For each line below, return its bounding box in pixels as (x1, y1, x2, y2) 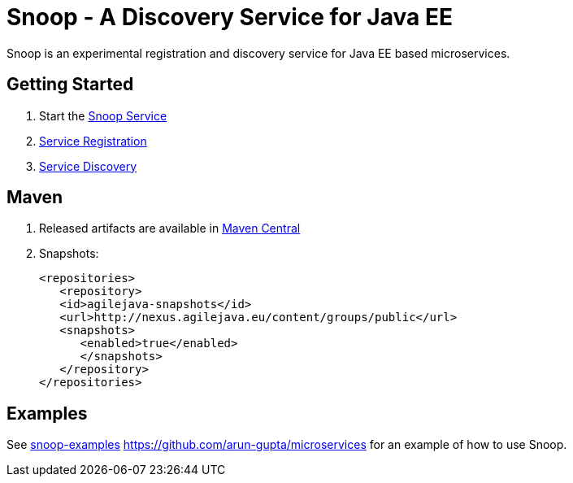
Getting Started (7, 74, 134, 95)
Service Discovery (39, 159, 137, 173)
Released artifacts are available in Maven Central (39, 221, 301, 236)
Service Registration (39, 133, 147, 148)
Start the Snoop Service (39, 108, 167, 123)
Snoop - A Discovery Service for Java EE (7, 3, 453, 31)
